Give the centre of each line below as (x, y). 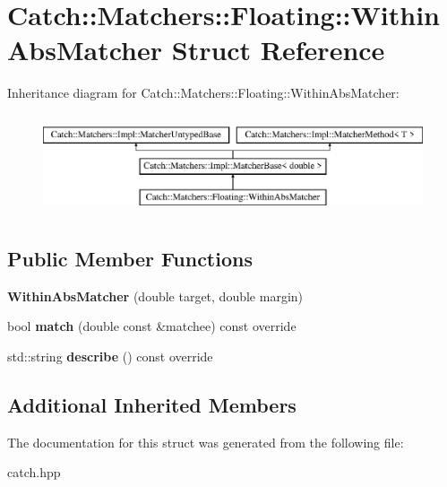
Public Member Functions (130, 259)
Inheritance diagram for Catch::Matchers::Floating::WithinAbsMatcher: (203, 93)
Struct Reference (278, 50)
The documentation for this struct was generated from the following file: (206, 442)
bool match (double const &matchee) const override (152, 326)
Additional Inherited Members (152, 405)
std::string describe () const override (110, 357)
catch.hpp (34, 472)
